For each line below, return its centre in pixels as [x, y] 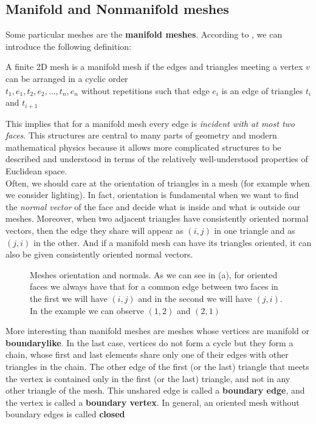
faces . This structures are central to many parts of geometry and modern [141, 135]
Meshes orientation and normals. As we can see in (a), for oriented [154, 274]
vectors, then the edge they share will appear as [94, 230]
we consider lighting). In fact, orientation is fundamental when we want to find [152, 195]
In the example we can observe [87, 310]
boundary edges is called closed [65, 414]
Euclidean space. [36, 171]
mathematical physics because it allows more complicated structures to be [143, 147]
